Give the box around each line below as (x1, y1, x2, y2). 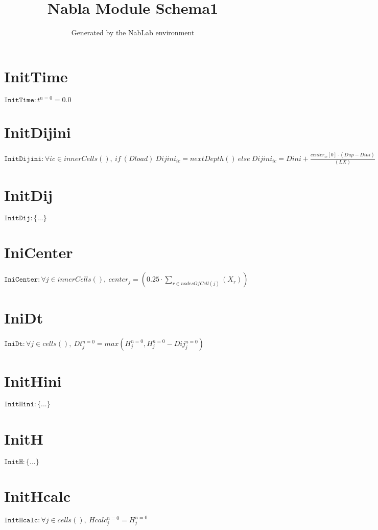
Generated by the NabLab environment (71, 27, 195, 38)
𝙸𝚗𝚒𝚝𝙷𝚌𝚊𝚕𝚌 (4, 517, 38, 524)
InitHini (4, 371, 62, 391)
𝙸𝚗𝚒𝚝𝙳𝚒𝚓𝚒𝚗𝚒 (4, 155, 42, 163)
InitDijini (4, 122, 71, 143)
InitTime (4, 65, 68, 86)
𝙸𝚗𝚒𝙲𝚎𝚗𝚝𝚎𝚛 (4, 276, 38, 284)
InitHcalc (4, 485, 70, 506)
